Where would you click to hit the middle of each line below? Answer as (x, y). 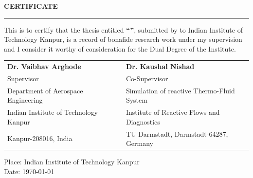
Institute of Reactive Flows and (173, 112)
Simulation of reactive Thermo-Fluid (180, 90)
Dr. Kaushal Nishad (160, 66)
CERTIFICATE (31, 6)
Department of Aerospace (45, 90)
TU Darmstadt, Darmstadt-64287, (177, 133)
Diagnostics (143, 121)
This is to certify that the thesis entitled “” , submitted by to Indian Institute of (123, 29)
